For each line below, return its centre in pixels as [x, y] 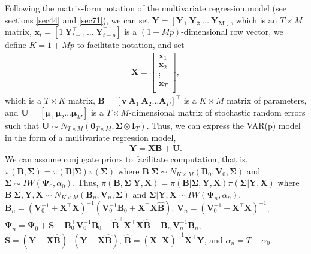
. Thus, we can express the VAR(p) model [224, 125]
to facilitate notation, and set [131, 45]
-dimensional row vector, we [232, 31]
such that [22, 125]
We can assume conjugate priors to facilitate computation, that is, [126, 159]
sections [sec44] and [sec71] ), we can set [77, 19]
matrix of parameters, [267, 100]
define [16, 45]
